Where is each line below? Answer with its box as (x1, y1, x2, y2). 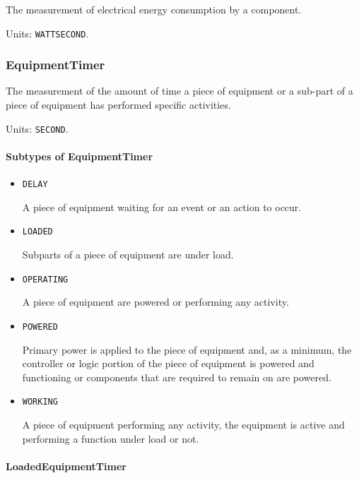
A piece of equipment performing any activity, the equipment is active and (22, 417, 345, 431)
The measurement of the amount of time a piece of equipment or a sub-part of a (6, 83, 353, 98)
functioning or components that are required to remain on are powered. (22, 369, 331, 384)
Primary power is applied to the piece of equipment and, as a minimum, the (22, 342, 352, 357)
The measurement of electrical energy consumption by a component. (6, 2, 302, 16)
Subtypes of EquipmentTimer (6, 148, 153, 163)
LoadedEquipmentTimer (6, 458, 126, 473)
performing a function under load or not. (22, 431, 199, 446)
